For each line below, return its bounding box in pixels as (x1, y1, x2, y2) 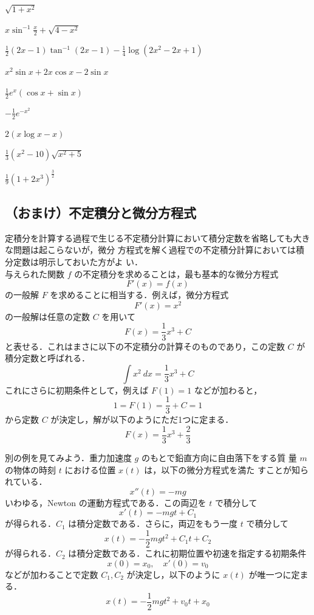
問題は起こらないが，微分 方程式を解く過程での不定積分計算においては (13, 243, 296, 256)
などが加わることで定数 (5, 568, 98, 580)
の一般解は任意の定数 (5, 310, 90, 322)
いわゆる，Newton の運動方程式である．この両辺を (5, 496, 206, 509)
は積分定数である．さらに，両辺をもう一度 (68, 517, 238, 530)
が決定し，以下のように (126, 568, 220, 580)
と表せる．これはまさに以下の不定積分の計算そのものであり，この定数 (5, 339, 285, 352)
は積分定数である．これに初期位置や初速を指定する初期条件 (68, 547, 307, 560)
